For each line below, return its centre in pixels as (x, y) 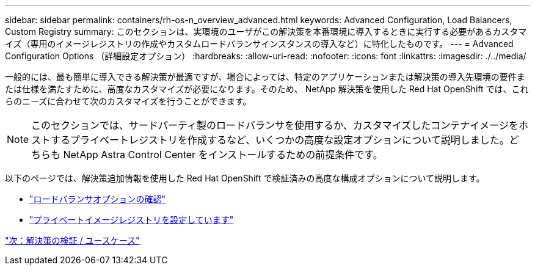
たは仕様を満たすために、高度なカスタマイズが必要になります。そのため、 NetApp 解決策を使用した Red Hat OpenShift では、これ (267, 89)
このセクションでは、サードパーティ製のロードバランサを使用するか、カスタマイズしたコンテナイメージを (275, 125)
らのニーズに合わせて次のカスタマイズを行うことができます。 (128, 101)
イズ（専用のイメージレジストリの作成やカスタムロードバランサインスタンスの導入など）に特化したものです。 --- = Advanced (259, 44)
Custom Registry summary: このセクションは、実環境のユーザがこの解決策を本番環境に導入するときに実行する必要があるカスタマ (266, 31)
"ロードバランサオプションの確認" (98, 199)
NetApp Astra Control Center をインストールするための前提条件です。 (223, 155)
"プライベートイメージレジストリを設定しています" (132, 220)
